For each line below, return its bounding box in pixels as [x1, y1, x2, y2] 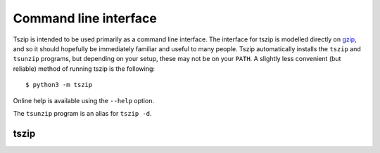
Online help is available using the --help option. [13, 96, 155, 105]
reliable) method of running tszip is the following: [13, 64, 155, 73]
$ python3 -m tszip [25, 81, 93, 89]
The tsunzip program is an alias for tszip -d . [13, 109, 152, 117]
